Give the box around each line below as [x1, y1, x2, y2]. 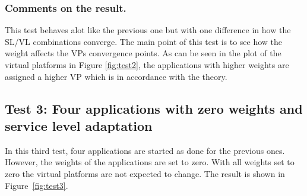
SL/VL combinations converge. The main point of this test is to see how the [5, 35, 283, 47]
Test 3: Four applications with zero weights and [5, 99, 303, 117]
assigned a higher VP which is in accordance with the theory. [5, 70, 227, 82]
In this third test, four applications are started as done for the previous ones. [5, 144, 285, 156]
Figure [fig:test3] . [5, 179, 68, 191]
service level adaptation [5, 116, 153, 134]
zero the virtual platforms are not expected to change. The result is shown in [5, 167, 285, 179]
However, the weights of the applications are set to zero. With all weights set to [5, 156, 295, 168]
